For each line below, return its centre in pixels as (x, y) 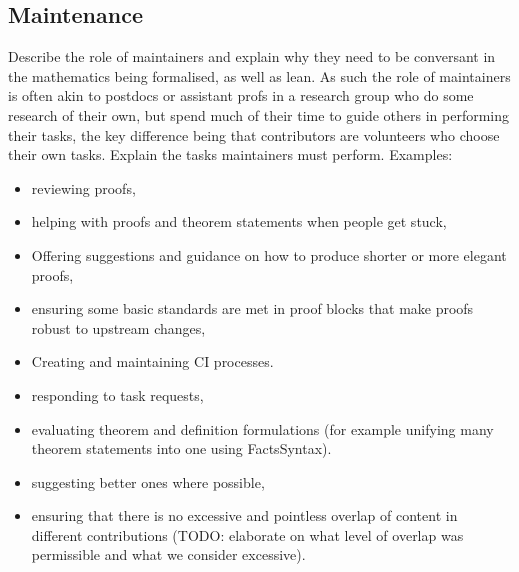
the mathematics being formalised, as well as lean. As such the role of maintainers (259, 75)
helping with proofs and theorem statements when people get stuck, (239, 221)
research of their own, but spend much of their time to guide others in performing (259, 114)
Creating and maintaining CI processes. (152, 361)
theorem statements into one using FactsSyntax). (181, 448)
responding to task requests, (117, 394)
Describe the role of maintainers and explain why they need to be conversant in (252, 56)
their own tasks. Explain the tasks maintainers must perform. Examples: (230, 154)
